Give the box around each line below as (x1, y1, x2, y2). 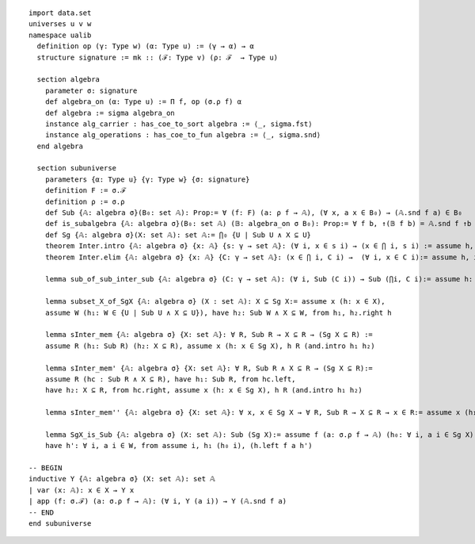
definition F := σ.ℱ (44, 186, 127, 195)
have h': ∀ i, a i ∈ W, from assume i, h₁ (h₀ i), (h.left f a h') (44, 441, 313, 450)
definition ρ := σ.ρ (44, 197, 125, 206)
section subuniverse (36, 163, 117, 173)
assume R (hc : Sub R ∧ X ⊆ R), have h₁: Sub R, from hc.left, (44, 374, 296, 384)
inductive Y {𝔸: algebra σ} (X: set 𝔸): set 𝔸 (28, 474, 215, 484)
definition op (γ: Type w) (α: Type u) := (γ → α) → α (36, 42, 255, 51)
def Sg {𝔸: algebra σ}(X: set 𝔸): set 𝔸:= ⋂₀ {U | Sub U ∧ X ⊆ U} (44, 230, 312, 239)
